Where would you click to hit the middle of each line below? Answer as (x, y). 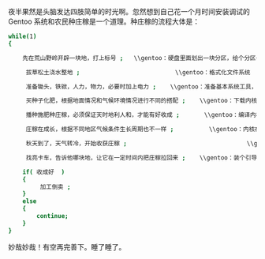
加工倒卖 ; (55, 187)
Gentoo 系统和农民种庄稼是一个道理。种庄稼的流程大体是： (104, 21)
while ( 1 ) (22, 36)
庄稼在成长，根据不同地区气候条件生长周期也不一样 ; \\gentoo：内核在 (143, 129)
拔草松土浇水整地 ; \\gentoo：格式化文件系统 (138, 72)
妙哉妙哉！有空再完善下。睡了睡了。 (67, 246)
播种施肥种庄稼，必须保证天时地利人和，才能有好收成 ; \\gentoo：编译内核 (144, 115)
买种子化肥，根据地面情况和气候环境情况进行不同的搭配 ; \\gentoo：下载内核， (144, 101)
